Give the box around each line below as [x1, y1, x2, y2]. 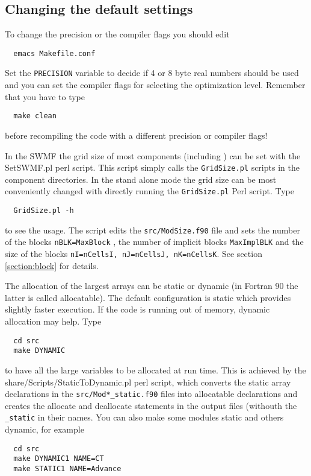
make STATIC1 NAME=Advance [13, 464, 122, 473]
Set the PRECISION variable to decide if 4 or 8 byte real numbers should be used [5, 66, 299, 79]
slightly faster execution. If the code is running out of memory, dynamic [5, 303, 270, 316]
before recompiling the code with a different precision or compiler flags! [5, 129, 268, 141]
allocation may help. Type [5, 315, 102, 328]
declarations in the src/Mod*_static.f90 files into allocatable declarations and [5, 387, 298, 400]
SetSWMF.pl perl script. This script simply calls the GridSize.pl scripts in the [5, 161, 300, 174]
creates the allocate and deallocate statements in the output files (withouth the [5, 399, 297, 411]
